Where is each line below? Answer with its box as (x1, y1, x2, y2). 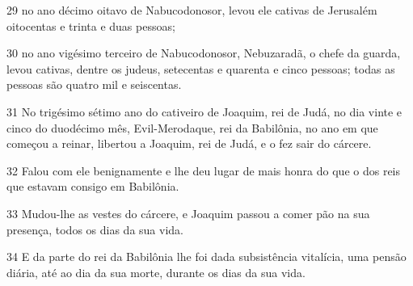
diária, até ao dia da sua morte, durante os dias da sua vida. (6, 263, 306, 280)
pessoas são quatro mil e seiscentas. (6, 76, 182, 93)
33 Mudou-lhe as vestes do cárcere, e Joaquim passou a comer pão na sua (6, 204, 370, 221)
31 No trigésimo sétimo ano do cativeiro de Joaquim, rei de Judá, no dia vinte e (6, 103, 402, 120)
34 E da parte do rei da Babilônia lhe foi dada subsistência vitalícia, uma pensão (6, 248, 407, 265)
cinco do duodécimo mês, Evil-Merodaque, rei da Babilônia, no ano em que (6, 119, 378, 136)
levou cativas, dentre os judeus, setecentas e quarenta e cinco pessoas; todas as (6, 60, 395, 77)
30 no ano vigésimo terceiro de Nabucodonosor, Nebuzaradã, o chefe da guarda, (6, 44, 401, 61)
